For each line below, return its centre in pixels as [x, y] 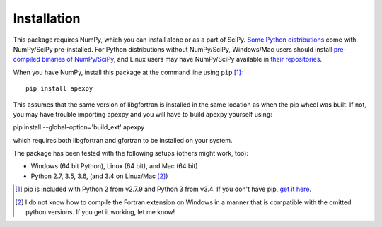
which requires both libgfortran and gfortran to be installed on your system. [123, 140]
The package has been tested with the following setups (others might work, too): [131, 153]
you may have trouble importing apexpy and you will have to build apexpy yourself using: [143, 114]
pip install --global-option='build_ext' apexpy [79, 127]
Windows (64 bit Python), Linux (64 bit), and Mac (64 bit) [114, 166]
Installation [47, 18]
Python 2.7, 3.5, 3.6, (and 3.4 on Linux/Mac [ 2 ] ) [99, 176]
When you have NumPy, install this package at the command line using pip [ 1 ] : [128, 72]
